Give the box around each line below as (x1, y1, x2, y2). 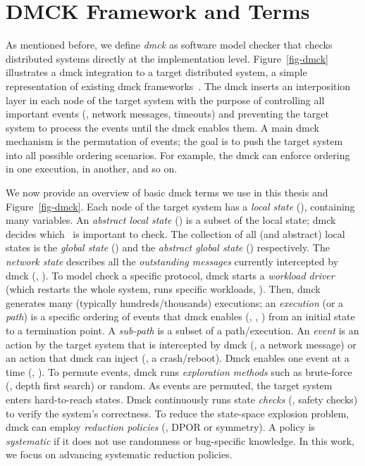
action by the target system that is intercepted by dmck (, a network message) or (6, 336, 357, 351)
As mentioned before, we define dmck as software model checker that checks (6, 37, 333, 52)
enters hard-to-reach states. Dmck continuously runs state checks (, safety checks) (6, 391, 358, 406)
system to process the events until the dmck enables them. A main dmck (6, 120, 319, 134)
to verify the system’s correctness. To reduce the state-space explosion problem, (6, 405, 349, 420)
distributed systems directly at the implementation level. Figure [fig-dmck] (6, 51, 328, 65)
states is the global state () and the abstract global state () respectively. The (6, 240, 330, 255)
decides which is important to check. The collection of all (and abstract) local (6, 226, 345, 241)
